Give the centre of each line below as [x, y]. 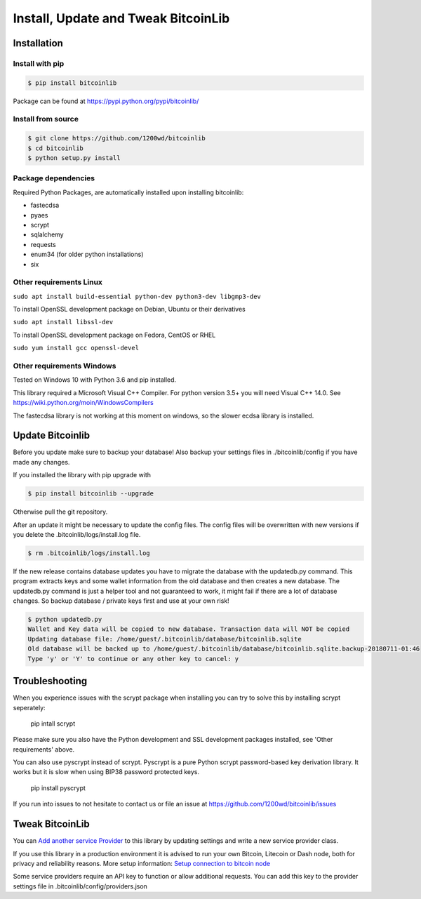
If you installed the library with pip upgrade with [82, 475]
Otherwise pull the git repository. [60, 512]
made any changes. [41, 462]
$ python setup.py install [74, 158]
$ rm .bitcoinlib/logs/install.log [89, 553]
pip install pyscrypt [58, 788]
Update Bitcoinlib [52, 435]
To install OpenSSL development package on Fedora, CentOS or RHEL [114, 335]
